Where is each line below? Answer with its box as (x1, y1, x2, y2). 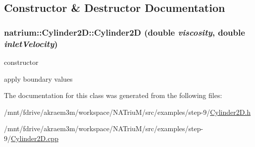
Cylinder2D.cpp (11, 133, 58, 143)
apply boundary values (4, 73, 73, 84)
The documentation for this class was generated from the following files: (4, 90, 222, 100)
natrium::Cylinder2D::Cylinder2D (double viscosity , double (4, 26, 245, 38)
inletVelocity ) (4, 37, 58, 49)
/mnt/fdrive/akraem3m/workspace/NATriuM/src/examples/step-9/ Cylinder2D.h (4, 106, 251, 117)
